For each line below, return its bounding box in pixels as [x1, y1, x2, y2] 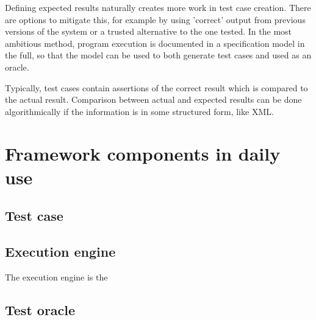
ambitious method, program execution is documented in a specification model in [5, 37, 305, 49]
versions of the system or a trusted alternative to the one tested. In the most [5, 25, 292, 38]
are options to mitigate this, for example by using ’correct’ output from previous [5, 13, 306, 26]
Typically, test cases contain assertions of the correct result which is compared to [5, 81, 308, 94]
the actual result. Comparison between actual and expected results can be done [5, 93, 302, 106]
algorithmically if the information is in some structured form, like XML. [5, 105, 274, 117]
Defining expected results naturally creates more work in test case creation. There [5, 1, 311, 13]
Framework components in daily [5, 141, 281, 165]
